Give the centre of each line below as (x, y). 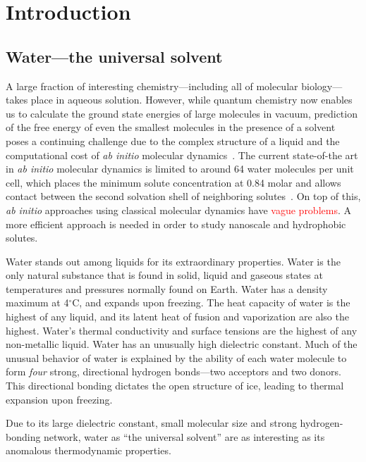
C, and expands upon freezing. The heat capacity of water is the (211, 302)
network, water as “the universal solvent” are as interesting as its (184, 436)
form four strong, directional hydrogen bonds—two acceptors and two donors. (173, 372)
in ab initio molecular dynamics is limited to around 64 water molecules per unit (180, 169)
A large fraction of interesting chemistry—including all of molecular (152, 86)
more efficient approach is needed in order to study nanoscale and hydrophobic (176, 224)
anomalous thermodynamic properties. (89, 450)
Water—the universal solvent (114, 56)
